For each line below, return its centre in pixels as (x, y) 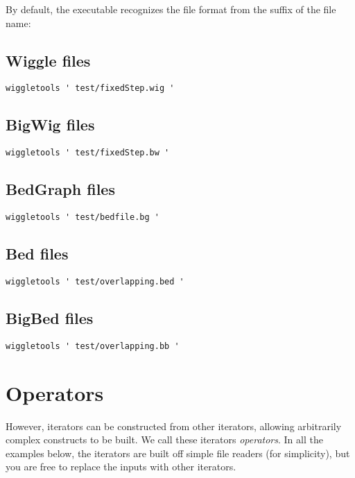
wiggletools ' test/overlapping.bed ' (95, 281)
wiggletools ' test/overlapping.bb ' (93, 346)
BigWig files (50, 125)
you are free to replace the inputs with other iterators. (121, 467)
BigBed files (50, 318)
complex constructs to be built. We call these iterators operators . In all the (164, 439)
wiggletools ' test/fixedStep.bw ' (88, 153)
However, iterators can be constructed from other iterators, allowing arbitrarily (174, 426)
